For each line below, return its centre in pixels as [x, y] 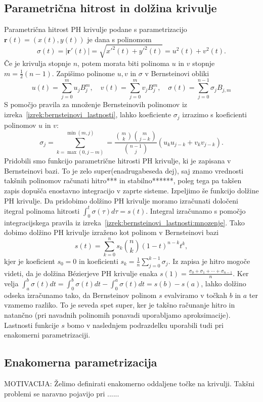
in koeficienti [99, 261]
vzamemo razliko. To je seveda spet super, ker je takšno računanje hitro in [120, 305]
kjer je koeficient [30, 261]
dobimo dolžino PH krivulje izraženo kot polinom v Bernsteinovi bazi [112, 232]
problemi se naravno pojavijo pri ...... [62, 393]
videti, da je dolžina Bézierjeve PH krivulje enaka [81, 273]
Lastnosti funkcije [32, 325]
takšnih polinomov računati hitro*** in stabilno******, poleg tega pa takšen [123, 180]
